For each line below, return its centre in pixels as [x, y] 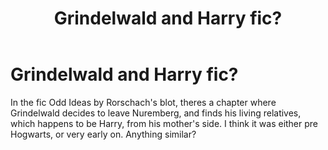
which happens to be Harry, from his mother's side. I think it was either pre [164, 123]
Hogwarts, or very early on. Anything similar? [103, 134]
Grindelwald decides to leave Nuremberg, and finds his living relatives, [156, 113]
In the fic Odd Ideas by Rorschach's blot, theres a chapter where [143, 102]
